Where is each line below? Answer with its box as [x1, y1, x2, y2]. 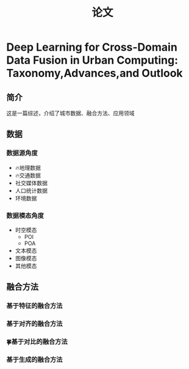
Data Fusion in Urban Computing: [6, 53, 179, 67]
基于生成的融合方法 [6, 356, 63, 364]
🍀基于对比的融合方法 [6, 337, 68, 346]
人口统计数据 [15, 187, 48, 194]
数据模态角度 [6, 211, 45, 220]
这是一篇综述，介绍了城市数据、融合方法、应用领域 [6, 109, 135, 117]
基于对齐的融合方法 [6, 320, 63, 328]
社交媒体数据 [15, 179, 48, 186]
